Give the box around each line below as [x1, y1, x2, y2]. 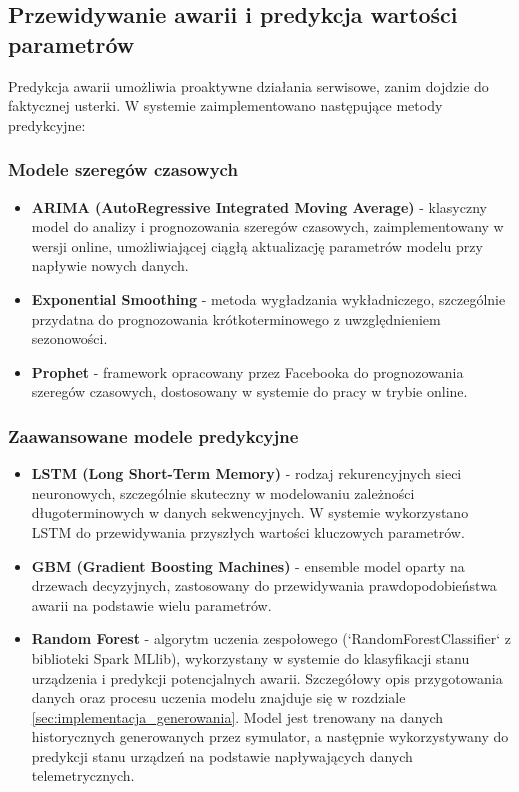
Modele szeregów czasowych [8, 157, 238, 182]
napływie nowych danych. [31, 255, 189, 276]
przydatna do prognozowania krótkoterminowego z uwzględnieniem [31, 308, 441, 329]
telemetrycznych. [31, 765, 135, 786]
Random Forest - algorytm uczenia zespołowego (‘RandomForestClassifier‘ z [31, 628, 511, 649]
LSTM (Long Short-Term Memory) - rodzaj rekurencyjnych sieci [31, 463, 462, 484]
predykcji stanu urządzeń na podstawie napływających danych [31, 745, 413, 766]
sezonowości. [31, 328, 108, 349]
